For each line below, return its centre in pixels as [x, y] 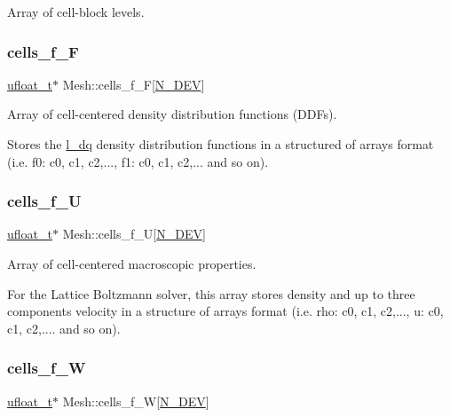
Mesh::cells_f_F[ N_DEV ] [134, 84]
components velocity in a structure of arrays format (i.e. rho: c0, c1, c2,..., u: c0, [225, 311]
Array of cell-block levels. [76, 12]
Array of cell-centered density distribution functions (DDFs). [172, 114]
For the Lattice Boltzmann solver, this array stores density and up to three [211, 293]
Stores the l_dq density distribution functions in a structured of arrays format [221, 144]
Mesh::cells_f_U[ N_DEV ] [134, 234]
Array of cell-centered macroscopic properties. [132, 264]
